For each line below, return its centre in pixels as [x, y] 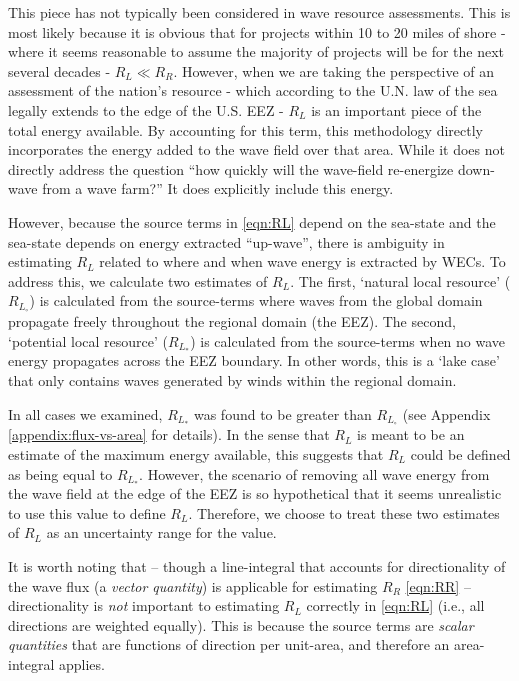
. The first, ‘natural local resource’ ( [400, 280]
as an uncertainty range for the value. [161, 532]
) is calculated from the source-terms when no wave [348, 340]
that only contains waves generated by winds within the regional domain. [232, 379]
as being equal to [60, 473]
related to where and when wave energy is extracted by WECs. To [302, 261]
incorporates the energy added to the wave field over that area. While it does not [256, 149]
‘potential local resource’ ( [88, 340]
